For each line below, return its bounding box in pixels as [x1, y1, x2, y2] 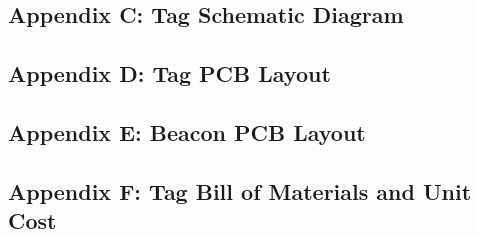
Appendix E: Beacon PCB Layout [8, 116, 366, 147]
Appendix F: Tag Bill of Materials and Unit [8, 175, 472, 206]
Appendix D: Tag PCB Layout [8, 58, 331, 89]
